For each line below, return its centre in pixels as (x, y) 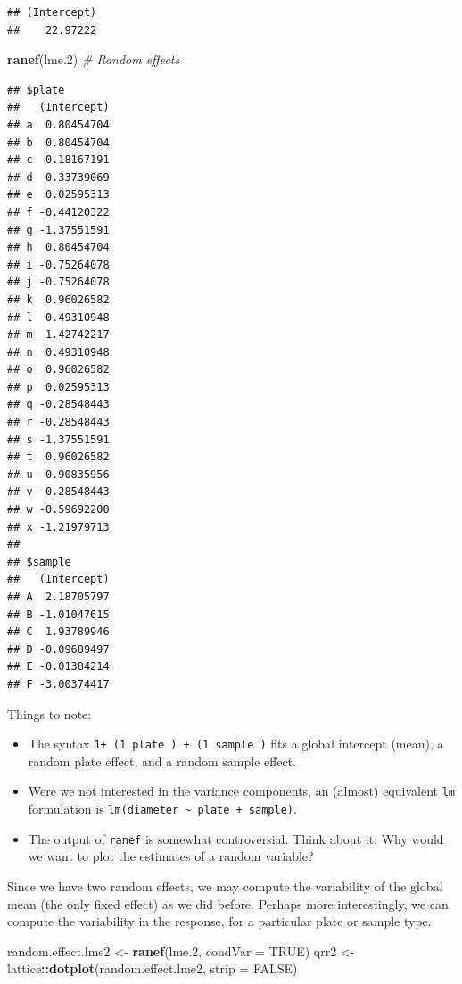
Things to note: (49, 713)
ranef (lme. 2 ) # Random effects (94, 59)
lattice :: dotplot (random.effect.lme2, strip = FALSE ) (153, 968)
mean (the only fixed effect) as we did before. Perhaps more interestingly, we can (228, 903)
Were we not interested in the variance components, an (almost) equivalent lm (241, 791)
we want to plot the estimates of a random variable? (171, 856)
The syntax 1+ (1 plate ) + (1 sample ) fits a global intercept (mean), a (236, 744)
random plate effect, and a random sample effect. (162, 761)
